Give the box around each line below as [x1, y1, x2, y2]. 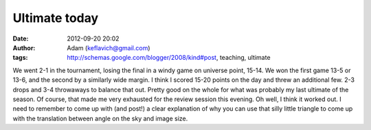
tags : [12, 54, 28, 62]
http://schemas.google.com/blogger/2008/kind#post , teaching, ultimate [67, 54, 271, 62]
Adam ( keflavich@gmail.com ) [67, 43, 150, 52]
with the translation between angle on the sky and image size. [12, 114, 188, 122]
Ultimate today [12, 10, 99, 25]
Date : [12, 34, 29, 43]
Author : [12, 43, 36, 52]
